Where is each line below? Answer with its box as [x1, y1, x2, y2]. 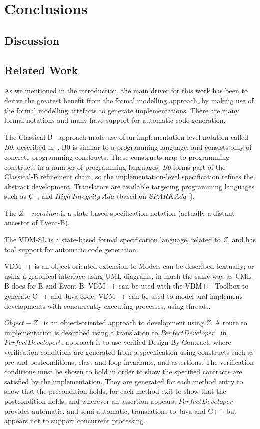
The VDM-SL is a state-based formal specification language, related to [4, 234, 221, 245]
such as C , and [4, 191, 53, 201]
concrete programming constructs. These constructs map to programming [4, 151, 230, 162]
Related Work [4, 62, 78, 77]
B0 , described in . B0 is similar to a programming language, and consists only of [4, 141, 252, 152]
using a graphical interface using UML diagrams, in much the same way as [4, 270, 233, 281]
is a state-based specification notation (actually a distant [60, 207, 235, 218]
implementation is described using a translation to [4, 327, 158, 337]
